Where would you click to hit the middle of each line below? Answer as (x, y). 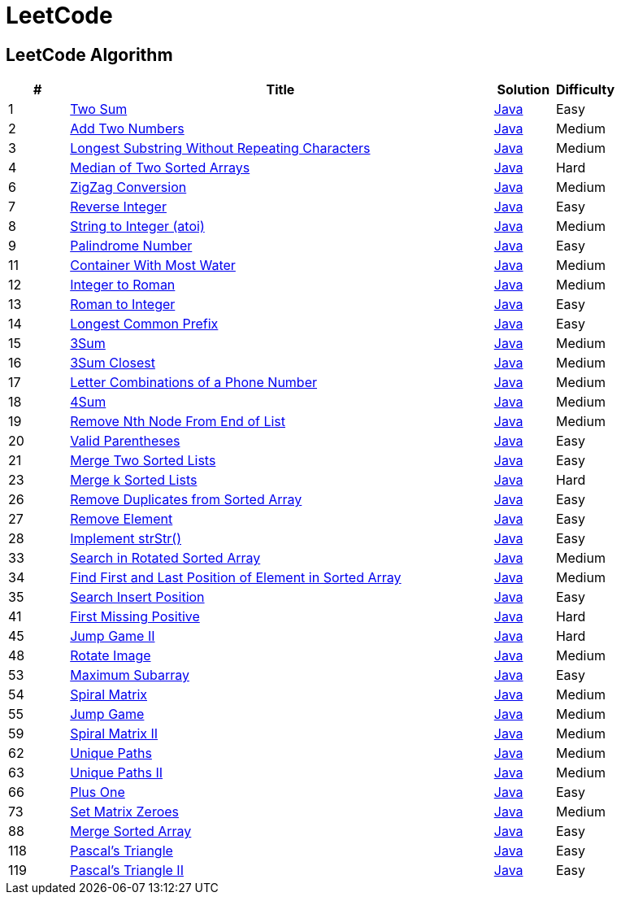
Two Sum (99, 109)
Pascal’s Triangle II (127, 871)
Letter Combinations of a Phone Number (193, 383)
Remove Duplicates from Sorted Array (186, 500)
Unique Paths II (116, 773)
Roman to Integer (123, 305)
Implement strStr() (126, 539)
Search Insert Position (137, 597)
